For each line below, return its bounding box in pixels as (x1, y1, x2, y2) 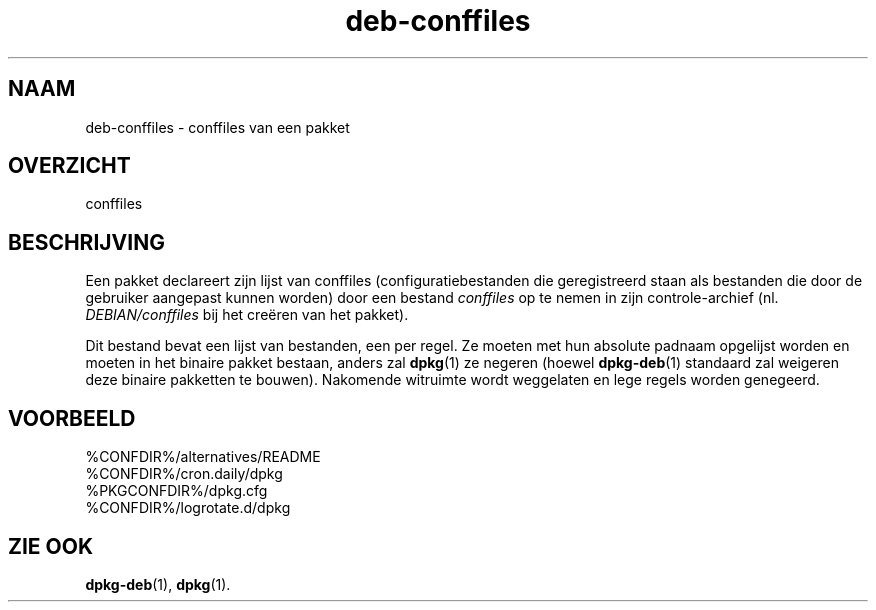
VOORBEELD (8, 405, 136, 431)
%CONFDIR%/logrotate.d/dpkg (85, 499, 291, 517)
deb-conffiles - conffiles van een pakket (85, 118, 350, 136)
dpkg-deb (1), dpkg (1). (85, 575, 231, 593)
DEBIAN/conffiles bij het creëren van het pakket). (85, 306, 409, 324)
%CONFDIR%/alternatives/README (85, 448, 321, 466)
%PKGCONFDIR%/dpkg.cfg (85, 482, 268, 500)
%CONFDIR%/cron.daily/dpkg (85, 465, 283, 483)
